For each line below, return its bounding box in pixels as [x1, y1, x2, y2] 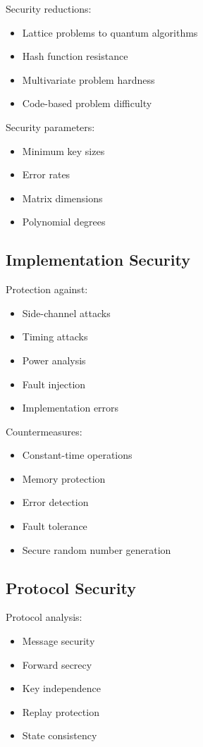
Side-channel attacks [22, 305, 111, 320]
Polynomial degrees [22, 214, 106, 229]
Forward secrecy [22, 657, 92, 672]
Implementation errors [22, 400, 119, 415]
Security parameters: [6, 119, 95, 134]
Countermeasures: [6, 424, 82, 438]
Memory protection [22, 471, 106, 486]
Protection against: [6, 282, 88, 297]
